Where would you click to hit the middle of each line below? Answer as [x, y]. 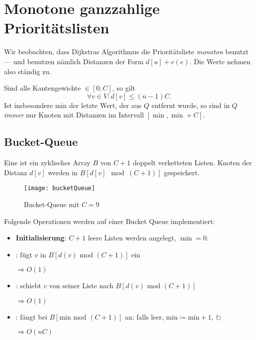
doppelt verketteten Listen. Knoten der [192, 163]
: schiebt [28, 285]
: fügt [24, 254]
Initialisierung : [41, 238]
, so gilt [124, 88]
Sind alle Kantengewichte [43, 88]
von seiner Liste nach [81, 285]
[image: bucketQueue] [60, 188]
